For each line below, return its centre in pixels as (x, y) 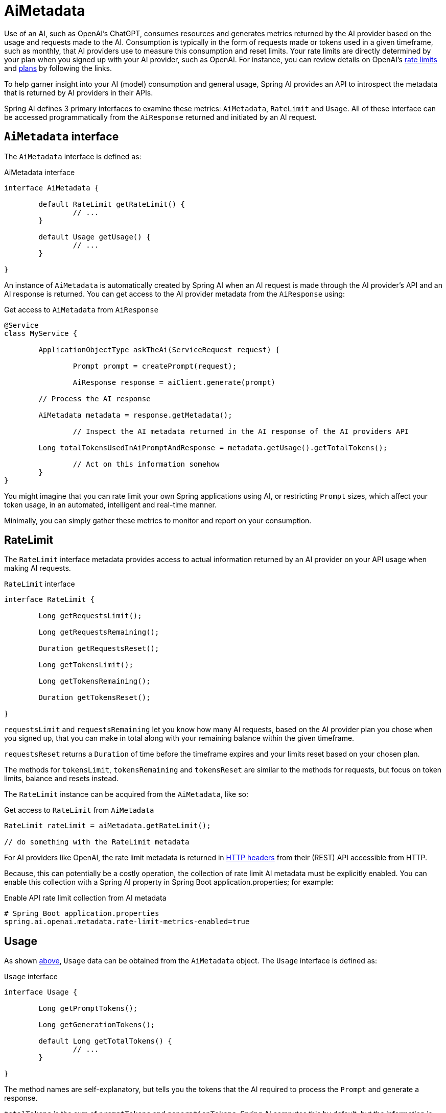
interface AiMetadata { (52, 188)
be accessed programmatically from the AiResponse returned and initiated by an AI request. (160, 117)
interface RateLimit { (50, 600)
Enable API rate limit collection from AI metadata (85, 898)
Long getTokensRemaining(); (95, 681)
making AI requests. (38, 568)
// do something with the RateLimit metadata (97, 842)
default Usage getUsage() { (95, 237)
